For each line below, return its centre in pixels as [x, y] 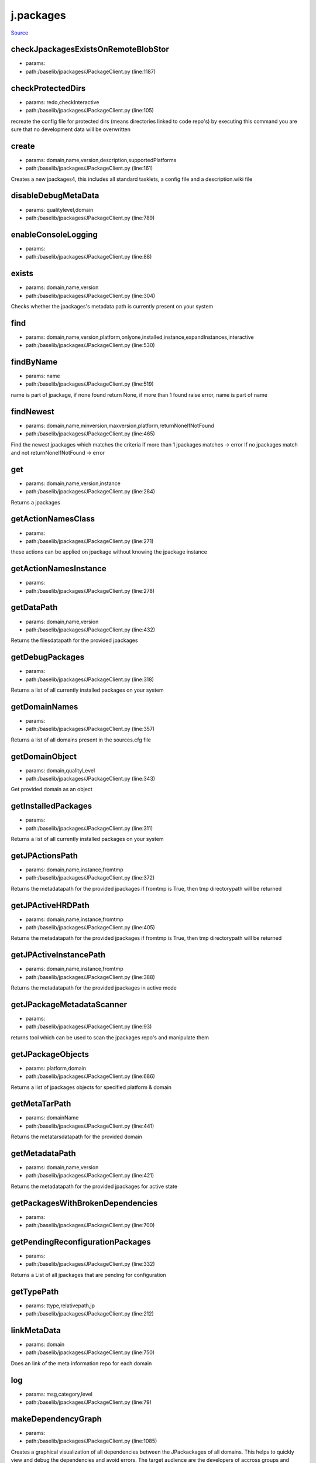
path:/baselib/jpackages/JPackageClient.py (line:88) [89, 257]
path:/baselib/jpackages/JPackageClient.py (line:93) [89, 1026]
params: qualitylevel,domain [59, 210]
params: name [43, 376]
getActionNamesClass [53, 519]
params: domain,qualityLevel [60, 770]
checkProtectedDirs [48, 88]
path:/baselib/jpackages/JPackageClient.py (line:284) [90, 492]
